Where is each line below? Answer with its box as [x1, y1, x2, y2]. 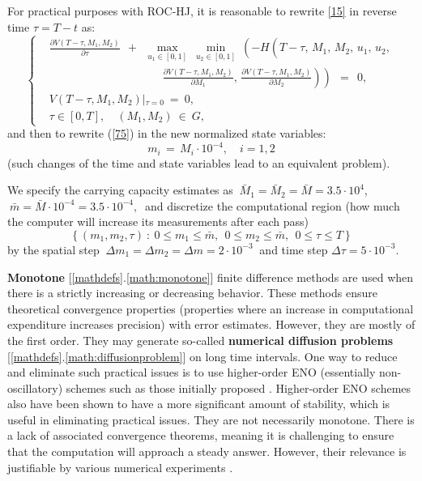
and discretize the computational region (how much [144, 197, 400, 214]
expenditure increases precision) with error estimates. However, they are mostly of [7, 316, 416, 333]
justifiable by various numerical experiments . [7, 458, 233, 475]
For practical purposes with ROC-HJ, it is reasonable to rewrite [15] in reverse [7, 2, 397, 19]
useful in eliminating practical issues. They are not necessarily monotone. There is [7, 411, 415, 428]
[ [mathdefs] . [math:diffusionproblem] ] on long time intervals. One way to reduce [7, 347, 398, 364]
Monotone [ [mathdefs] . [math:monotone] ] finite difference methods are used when [7, 268, 414, 285]
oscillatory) [7, 379, 63, 396]
